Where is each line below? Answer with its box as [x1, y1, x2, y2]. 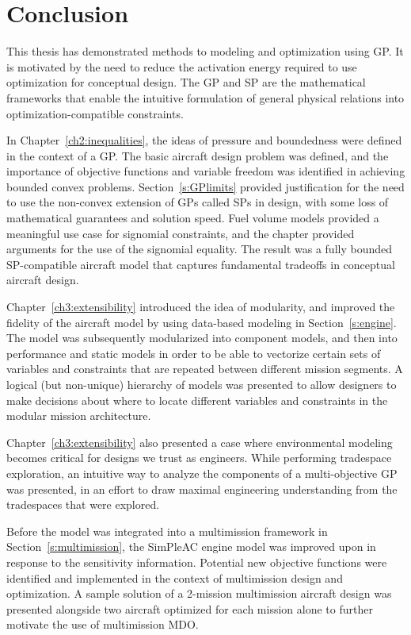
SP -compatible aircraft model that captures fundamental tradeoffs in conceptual [6, 256, 395, 272]
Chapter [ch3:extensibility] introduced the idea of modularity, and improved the [6, 298, 395, 315]
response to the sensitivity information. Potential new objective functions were [6, 553, 387, 570]
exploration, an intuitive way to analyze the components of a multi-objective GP [6, 464, 398, 481]
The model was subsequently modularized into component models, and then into [6, 329, 398, 346]
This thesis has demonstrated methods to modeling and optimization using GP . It [6, 43, 404, 60]
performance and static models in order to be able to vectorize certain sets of [6, 344, 381, 361]
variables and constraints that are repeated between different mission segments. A [6, 360, 403, 377]
